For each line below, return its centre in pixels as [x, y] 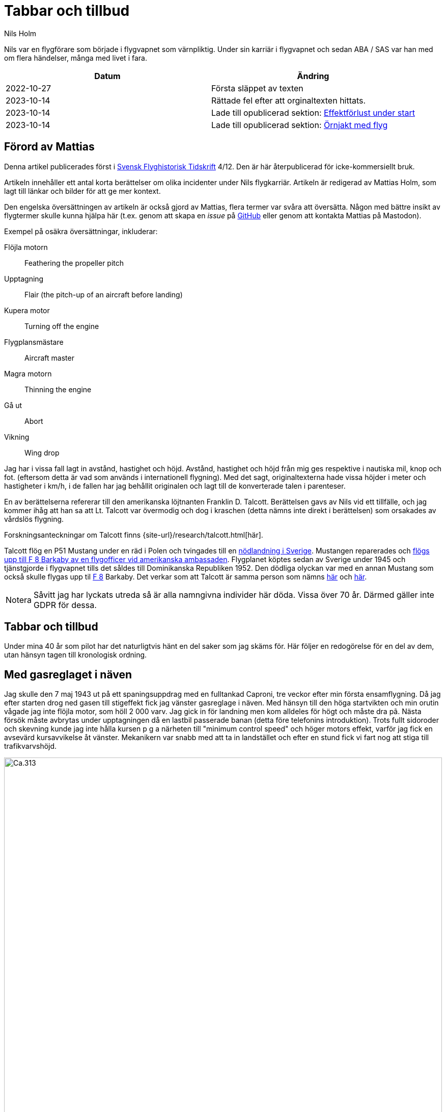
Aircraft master [49, 358]
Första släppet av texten [257, 88]
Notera [19, 600]
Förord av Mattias [49, 147]
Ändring [313, 76]
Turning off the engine [62, 326]
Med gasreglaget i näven [68, 674]
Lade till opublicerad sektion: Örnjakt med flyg [299, 125]
